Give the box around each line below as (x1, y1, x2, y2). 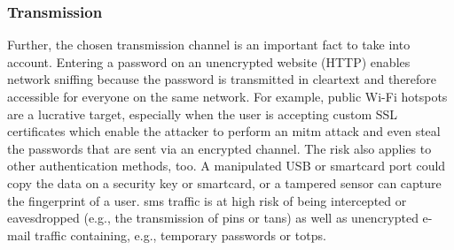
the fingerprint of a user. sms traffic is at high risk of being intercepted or (7, 191, 407, 209)
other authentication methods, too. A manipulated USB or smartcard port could (7, 156, 446, 175)
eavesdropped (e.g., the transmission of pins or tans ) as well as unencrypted (7, 208, 419, 227)
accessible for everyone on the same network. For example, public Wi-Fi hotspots (7, 87, 448, 105)
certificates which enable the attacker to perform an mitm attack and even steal (7, 122, 441, 140)
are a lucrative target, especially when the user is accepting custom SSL (7, 104, 398, 123)
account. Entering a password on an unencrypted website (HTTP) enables (7, 52, 411, 71)
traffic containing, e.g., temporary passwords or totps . (35, 225, 326, 244)
